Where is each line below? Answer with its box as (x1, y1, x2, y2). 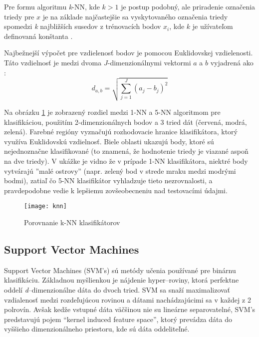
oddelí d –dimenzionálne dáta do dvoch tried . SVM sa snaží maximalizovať (4, 284, 231, 295)
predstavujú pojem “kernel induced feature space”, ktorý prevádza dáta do (4, 314, 232, 324)
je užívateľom (192, 21, 233, 31)
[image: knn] (24, 203, 67, 210)
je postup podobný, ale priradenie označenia (121, 1, 256, 11)
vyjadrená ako (210, 57, 254, 67)
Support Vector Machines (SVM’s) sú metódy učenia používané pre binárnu (4, 265, 236, 275)
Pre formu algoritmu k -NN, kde (4, 1, 100, 11)
